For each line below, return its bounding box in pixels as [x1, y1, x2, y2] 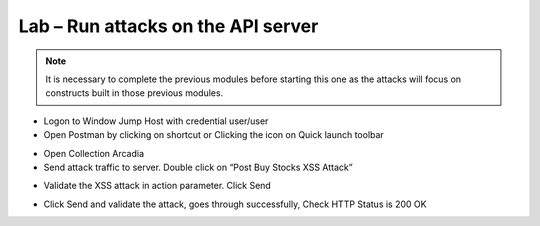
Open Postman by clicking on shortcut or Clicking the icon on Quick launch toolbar [43, 129, 384, 141]
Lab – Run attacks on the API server [18, 15, 319, 37]
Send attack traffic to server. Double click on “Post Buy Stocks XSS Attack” [43, 161, 354, 173]
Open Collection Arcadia [43, 147, 145, 159]
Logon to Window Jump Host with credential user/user [43, 115, 269, 127]
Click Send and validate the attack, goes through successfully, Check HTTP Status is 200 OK [43, 198, 427, 210]
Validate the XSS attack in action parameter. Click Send [43, 180, 272, 192]
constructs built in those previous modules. [45, 87, 224, 99]
